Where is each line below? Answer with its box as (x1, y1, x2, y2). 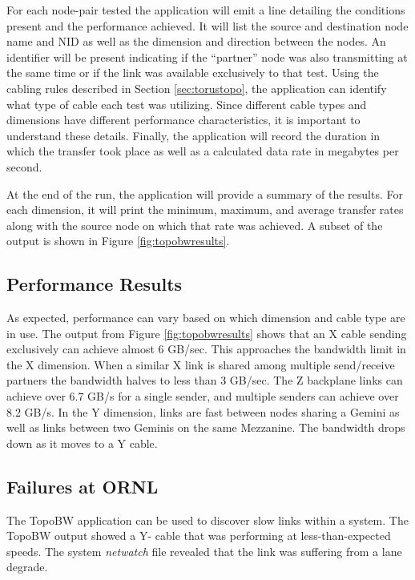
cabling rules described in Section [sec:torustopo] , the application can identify (6, 79, 387, 96)
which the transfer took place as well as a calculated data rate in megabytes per (6, 143, 399, 159)
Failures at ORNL (6, 473, 159, 498)
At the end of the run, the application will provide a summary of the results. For (6, 185, 403, 202)
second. (6, 158, 42, 175)
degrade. (6, 558, 48, 575)
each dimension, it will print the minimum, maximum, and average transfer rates (6, 201, 404, 218)
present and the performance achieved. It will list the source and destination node (6, 17, 409, 34)
